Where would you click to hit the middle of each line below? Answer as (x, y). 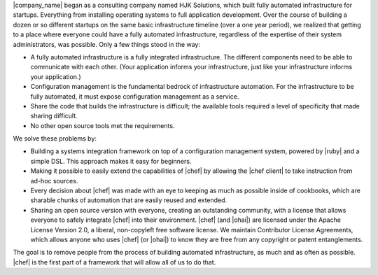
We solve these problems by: (55, 139)
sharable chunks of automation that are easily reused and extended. (129, 200)
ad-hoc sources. (54, 181)
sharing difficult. (54, 116)
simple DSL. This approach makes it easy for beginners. (111, 161)
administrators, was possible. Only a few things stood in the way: (107, 44)
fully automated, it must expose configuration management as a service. (135, 96)
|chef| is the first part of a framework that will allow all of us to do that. (114, 262)
